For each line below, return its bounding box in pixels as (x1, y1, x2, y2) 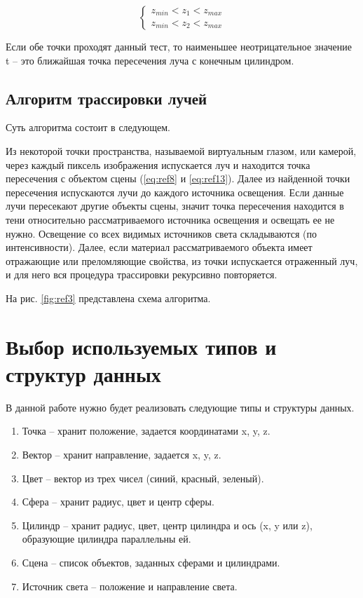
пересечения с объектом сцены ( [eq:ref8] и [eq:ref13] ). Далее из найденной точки (6, 171, 350, 186)
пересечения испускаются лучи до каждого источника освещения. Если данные (6, 184, 344, 199)
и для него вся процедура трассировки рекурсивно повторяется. (6, 267, 278, 282)
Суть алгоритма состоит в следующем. (6, 120, 170, 135)
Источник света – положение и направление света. (22, 578, 238, 593)
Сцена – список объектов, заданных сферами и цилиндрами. (22, 555, 280, 569)
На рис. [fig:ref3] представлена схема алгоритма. (6, 290, 211, 305)
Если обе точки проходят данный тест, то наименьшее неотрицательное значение (6, 39, 352, 53)
